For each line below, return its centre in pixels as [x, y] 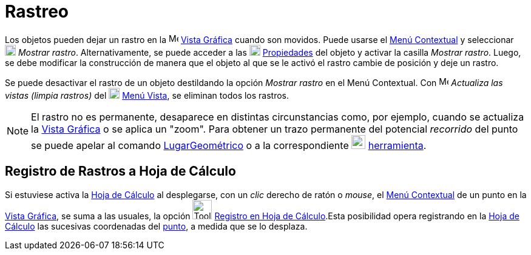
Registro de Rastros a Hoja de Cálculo [120, 171]
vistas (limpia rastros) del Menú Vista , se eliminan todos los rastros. [147, 95]
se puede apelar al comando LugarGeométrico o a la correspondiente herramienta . [229, 145]
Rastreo [37, 12]
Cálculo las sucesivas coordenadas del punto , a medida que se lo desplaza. [156, 226]
